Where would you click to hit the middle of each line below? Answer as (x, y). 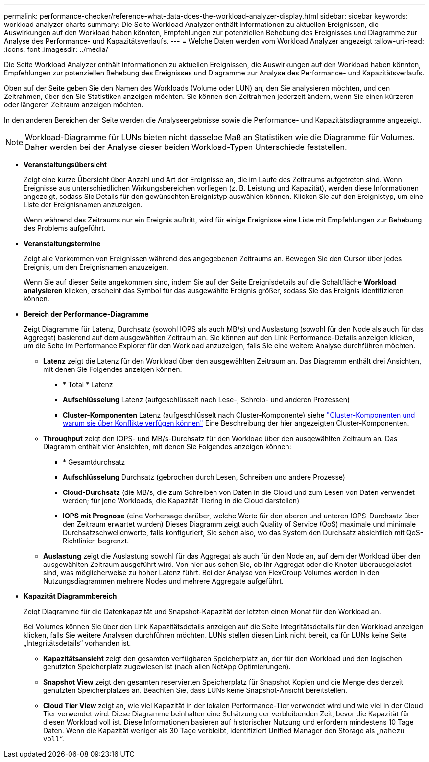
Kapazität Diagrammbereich (70, 596)
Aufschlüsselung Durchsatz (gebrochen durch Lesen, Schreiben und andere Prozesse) (204, 477)
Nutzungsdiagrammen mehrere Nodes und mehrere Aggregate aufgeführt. (163, 581)
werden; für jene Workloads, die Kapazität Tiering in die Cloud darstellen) (181, 501)
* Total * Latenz (88, 384)
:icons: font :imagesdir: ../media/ (56, 49)
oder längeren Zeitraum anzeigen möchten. (74, 105)
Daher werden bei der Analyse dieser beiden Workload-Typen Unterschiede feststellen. (186, 147)
